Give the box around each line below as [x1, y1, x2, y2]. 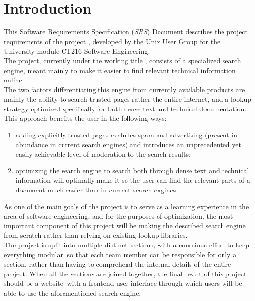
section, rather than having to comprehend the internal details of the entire [4, 259, 231, 269]
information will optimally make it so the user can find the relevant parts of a [15, 175, 250, 185]
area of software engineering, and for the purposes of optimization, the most [4, 211, 233, 221]
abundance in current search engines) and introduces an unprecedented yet [15, 139, 241, 149]
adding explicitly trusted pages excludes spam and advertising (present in [15, 130, 237, 140]
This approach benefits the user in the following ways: [4, 113, 167, 123]
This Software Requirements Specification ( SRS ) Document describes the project [4, 27, 248, 37]
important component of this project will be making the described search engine [4, 220, 246, 230]
